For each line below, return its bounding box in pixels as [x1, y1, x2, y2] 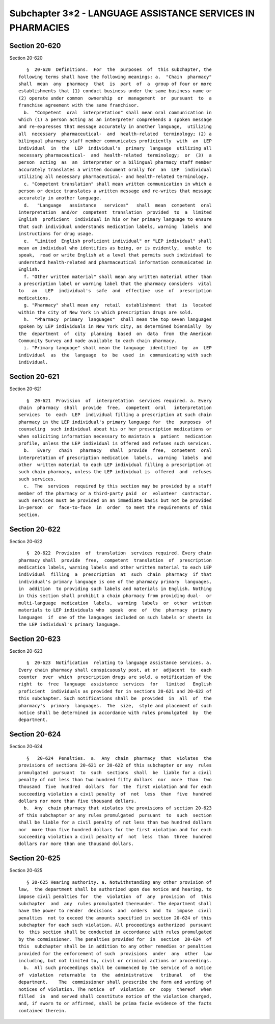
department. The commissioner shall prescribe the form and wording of [18, 979, 212, 985]
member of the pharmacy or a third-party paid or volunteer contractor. [18, 490, 212, 496]
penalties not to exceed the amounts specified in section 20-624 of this [18, 915, 212, 920]
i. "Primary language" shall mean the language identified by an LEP [23, 345, 212, 351]
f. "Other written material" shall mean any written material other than [23, 273, 212, 279]
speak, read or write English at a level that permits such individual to [18, 252, 212, 258]
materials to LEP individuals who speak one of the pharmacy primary [18, 607, 212, 613]
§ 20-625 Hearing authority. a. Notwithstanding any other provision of [26, 879, 212, 885]
